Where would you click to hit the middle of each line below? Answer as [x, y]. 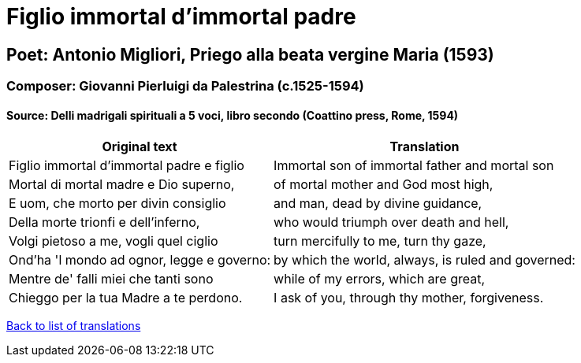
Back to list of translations [74, 326]
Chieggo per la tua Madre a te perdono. [126, 298]
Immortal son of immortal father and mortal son [414, 166]
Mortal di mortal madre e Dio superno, [122, 185]
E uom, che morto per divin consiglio [117, 204]
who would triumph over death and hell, [391, 222]
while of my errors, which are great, [380, 279]
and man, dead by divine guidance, [378, 204]
